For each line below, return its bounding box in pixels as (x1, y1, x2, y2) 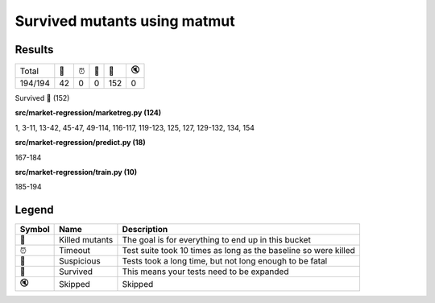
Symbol (19, 224, 50, 235)
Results (14, 43, 54, 56)
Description (122, 224, 168, 235)
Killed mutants (59, 235, 114, 246)
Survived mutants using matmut (14, 12, 235, 30)
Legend (14, 203, 54, 217)
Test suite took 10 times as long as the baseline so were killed (122, 245, 356, 256)
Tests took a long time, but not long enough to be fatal (122, 255, 328, 267)
